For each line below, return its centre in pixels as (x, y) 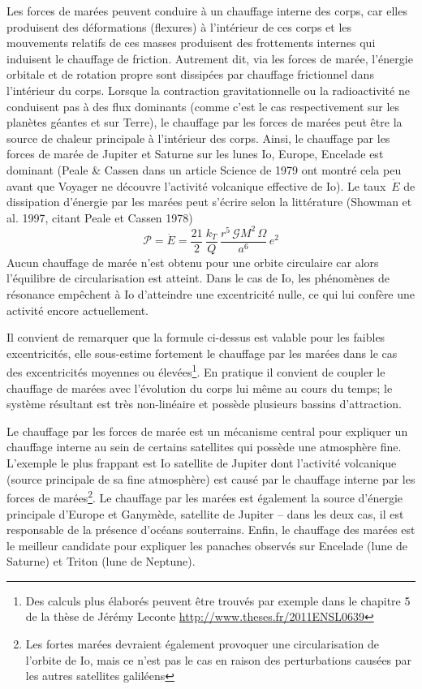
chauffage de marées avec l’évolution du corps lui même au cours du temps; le (200, 388)
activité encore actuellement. (78, 310)
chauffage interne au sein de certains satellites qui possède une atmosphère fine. (204, 447)
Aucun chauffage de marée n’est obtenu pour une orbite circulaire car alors (193, 262)
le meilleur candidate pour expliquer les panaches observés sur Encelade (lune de (207, 545)
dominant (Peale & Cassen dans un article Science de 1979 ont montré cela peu (204, 169)
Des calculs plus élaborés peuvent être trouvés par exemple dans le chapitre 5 (218, 600)
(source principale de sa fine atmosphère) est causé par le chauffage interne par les (211, 478)
